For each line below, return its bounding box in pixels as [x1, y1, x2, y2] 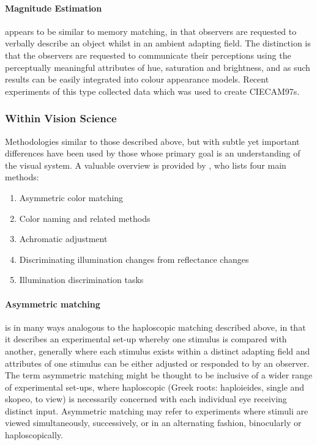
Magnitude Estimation [5, 1, 102, 14]
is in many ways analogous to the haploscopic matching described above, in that [5, 320, 306, 333]
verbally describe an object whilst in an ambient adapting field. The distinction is [5, 37, 311, 50]
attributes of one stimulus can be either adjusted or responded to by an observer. [5, 356, 310, 369]
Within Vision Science [5, 111, 117, 126]
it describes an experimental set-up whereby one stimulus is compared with [5, 333, 287, 345]
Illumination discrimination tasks [19, 273, 144, 286]
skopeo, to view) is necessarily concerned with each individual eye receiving [5, 392, 287, 405]
